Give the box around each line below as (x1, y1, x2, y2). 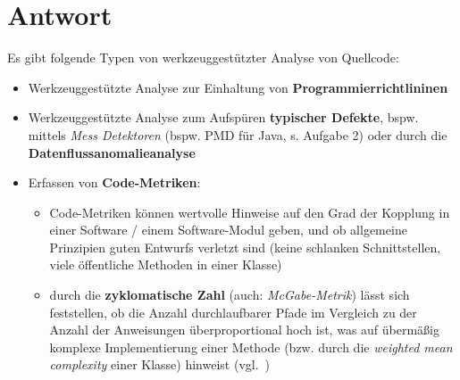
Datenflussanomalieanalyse (28, 143, 196, 161)
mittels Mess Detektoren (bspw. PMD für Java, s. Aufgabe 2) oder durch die (28, 125, 447, 144)
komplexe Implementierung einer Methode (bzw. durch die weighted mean (49, 337, 453, 356)
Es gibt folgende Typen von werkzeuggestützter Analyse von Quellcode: (7, 48, 399, 67)
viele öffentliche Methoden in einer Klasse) (49, 255, 282, 274)
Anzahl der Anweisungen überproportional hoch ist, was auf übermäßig (49, 320, 440, 339)
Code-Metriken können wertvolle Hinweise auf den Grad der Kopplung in (49, 202, 450, 221)
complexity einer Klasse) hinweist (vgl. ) (49, 355, 271, 374)
